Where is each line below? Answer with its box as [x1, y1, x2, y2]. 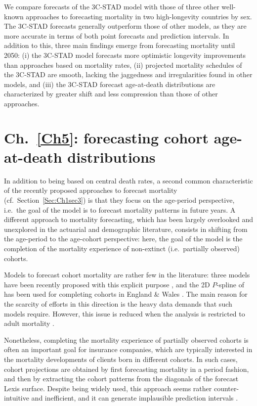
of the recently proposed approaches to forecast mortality [4, 185, 177, 195]
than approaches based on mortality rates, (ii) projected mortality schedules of [4, 59, 242, 70]
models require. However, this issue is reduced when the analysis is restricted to [4, 308, 245, 318]
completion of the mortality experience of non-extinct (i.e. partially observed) [4, 243, 240, 253]
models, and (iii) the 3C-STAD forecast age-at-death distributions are [4, 79, 215, 89]
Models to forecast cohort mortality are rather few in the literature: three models [4, 270, 250, 280]
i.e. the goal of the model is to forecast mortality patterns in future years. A [4, 204, 236, 215]
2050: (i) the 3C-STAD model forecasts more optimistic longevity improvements [4, 49, 246, 60]
